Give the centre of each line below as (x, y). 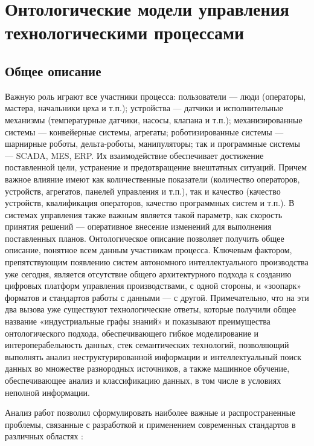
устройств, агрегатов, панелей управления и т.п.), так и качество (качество (143, 191)
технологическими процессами (125, 32)
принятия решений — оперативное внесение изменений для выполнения (138, 226)
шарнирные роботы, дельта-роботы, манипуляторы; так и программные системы (152, 144)
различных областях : (44, 436)
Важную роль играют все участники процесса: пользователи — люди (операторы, (155, 96)
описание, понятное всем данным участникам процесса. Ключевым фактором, (149, 250)
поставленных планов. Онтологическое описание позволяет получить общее (145, 238)
